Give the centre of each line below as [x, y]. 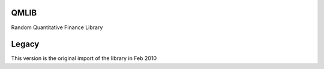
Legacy [25, 44]
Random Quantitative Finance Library [57, 27]
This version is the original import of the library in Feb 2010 [84, 58]
